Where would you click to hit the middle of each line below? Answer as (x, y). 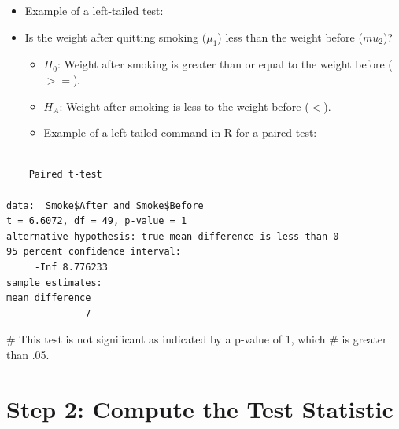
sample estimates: (54, 282)
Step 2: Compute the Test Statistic (200, 408)
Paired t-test (65, 175)
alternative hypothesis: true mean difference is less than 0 (173, 236)
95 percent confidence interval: (94, 252)
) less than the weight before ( (290, 37)
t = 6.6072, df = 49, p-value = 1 (97, 221)
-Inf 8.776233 (71, 267)
